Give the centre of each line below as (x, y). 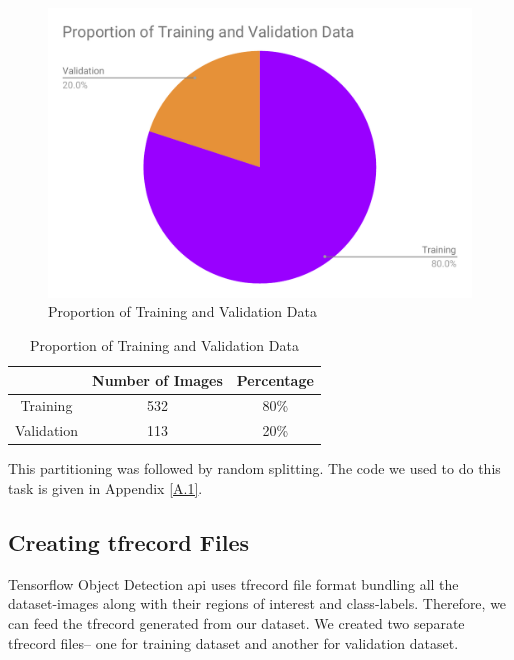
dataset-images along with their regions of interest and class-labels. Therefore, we (257, 603)
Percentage (275, 379)
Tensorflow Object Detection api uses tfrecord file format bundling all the (233, 583)
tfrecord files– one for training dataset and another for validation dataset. (233, 642)
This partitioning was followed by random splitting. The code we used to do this (254, 468)
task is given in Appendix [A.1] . (105, 488)
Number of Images (157, 379)
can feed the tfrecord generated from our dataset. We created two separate (236, 622)
